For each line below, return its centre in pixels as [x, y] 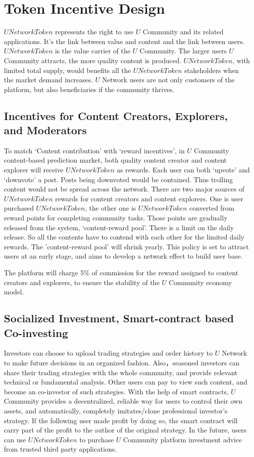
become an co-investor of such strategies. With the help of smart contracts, [116, 391]
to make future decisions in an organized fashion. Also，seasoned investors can [122, 362]
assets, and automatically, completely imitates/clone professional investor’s [116, 410]
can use [15, 439]
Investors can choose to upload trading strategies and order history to [108, 353]
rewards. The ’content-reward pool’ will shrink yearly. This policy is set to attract [127, 246]
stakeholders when [212, 70]
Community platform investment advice [182, 439]
